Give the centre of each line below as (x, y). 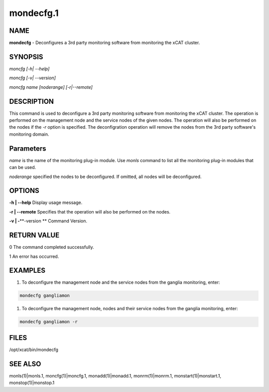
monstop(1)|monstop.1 (32, 383)
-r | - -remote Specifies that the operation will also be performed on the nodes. (90, 211)
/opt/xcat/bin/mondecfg (34, 350)
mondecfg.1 (34, 13)
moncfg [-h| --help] (29, 69)
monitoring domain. (29, 134)
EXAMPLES (27, 271)
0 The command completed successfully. (52, 247)
